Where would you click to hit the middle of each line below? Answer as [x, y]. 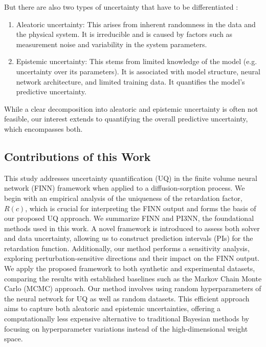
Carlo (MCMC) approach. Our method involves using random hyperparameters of [133, 288]
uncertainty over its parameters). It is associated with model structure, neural [138, 71]
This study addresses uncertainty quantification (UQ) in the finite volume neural [131, 178]
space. [14, 339]
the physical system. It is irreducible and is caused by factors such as [124, 34]
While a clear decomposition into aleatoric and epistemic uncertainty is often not [131, 108]
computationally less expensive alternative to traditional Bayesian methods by [127, 319]
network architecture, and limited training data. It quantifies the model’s [130, 81]
